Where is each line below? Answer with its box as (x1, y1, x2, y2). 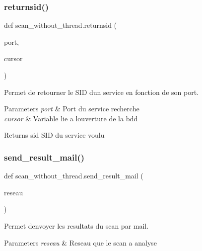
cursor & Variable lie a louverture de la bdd (4, 113, 138, 123)
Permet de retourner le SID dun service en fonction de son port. (4, 86, 199, 97)
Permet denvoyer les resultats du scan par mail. (4, 220, 149, 231)
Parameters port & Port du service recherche (4, 103, 139, 114)
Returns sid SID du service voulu (4, 130, 105, 140)
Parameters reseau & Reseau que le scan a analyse (4, 237, 157, 248)
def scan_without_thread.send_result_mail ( (4, 170, 143, 181)
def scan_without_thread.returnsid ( (4, 20, 117, 30)
